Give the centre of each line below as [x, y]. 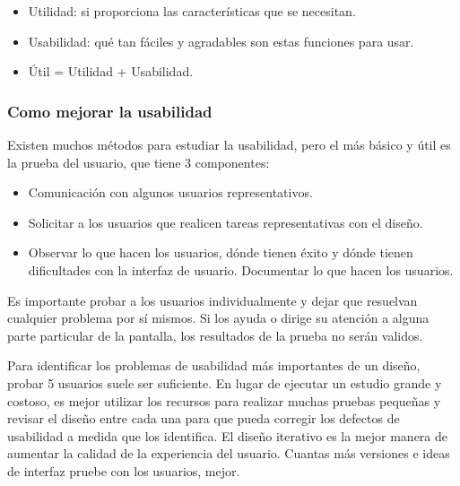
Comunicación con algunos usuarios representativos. [170, 192]
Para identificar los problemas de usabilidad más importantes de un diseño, [214, 365]
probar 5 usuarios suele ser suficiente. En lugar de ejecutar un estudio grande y [225, 382]
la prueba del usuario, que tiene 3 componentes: [139, 162]
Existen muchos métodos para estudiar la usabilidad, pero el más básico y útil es [229, 144]
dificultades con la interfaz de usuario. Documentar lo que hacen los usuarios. [241, 269]
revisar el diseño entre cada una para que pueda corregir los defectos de [204, 418]
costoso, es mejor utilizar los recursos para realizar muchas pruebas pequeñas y [224, 400]
